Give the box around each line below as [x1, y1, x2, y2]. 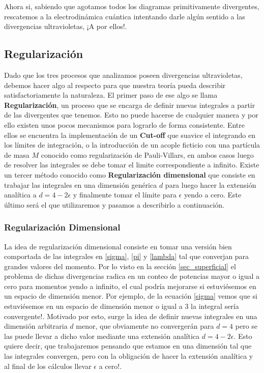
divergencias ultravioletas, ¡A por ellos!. [4, 21, 127, 32]
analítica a [4, 189, 37, 200]
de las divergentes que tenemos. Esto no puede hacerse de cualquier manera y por [4, 109, 258, 120]
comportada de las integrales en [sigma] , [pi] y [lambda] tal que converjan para [4, 251, 249, 262]
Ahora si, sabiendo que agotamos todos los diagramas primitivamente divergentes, [4, 1, 259, 11]
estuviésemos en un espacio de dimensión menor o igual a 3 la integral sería [4, 301, 239, 311]
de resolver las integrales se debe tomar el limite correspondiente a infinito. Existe [4, 159, 259, 170]
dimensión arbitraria [4, 321, 68, 331]
